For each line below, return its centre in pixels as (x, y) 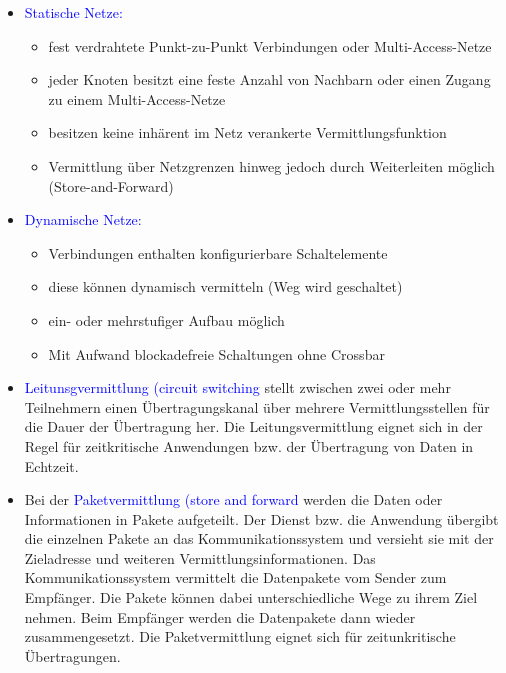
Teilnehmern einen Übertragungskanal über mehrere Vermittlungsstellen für (257, 406)
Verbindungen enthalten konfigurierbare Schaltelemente (218, 252)
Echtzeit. (51, 465)
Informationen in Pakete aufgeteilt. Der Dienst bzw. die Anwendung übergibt (261, 518)
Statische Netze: (73, 12)
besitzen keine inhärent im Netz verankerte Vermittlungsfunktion (247, 132)
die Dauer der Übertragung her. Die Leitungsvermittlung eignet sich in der (253, 426)
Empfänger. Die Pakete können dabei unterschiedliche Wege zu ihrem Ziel (251, 597)
